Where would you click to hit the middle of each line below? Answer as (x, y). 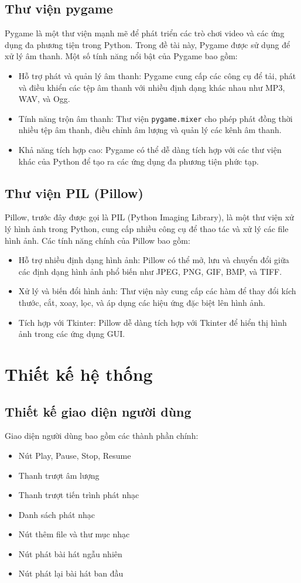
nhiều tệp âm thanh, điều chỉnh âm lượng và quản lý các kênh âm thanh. (150, 130)
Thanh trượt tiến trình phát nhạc (79, 495)
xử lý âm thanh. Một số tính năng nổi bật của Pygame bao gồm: (121, 56)
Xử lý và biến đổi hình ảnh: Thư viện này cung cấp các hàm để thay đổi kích (157, 291)
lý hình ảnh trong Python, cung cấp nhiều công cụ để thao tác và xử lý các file (147, 229)
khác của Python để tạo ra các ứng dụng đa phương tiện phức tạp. (138, 161)
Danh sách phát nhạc (57, 514)
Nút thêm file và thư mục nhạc (74, 534)
